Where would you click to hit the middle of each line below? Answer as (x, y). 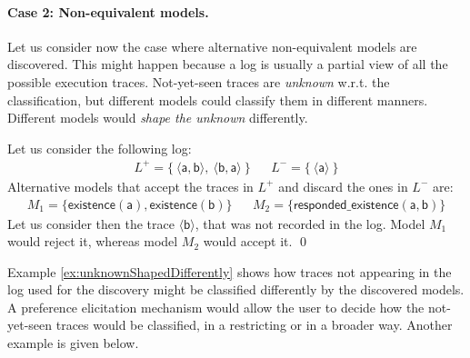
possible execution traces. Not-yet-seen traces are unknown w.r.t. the (199, 81)
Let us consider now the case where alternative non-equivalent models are (212, 46)
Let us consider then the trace (91, 223)
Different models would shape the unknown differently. (158, 118)
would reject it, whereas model (93, 241)
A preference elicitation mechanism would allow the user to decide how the (216, 307)
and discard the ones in (343, 186)
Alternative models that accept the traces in (130, 186)
